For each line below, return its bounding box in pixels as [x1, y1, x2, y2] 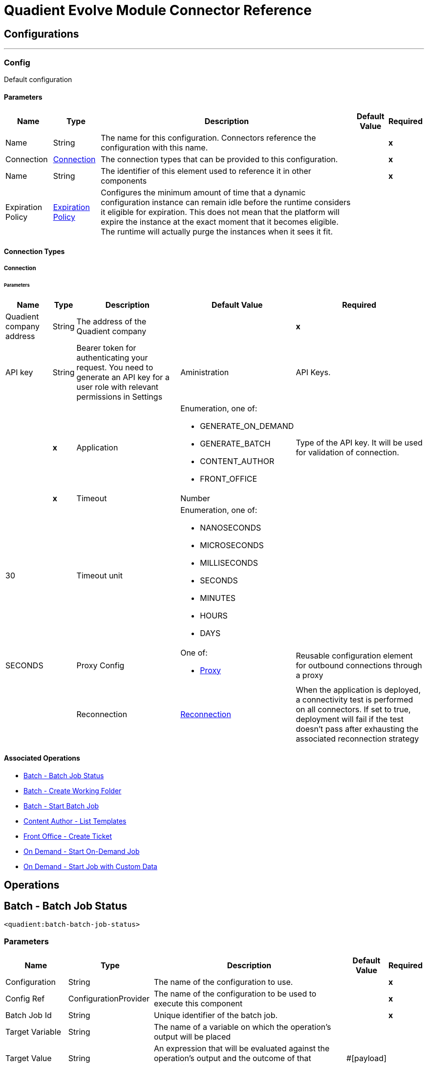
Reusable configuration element [296, 650, 413, 660]
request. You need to [76, 362, 153, 372]
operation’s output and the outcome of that [153, 1053, 311, 1064]
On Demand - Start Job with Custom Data [23, 862, 157, 871]
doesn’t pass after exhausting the [296, 724, 419, 734]
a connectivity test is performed [296, 694, 413, 704]
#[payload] [346, 1053, 386, 1064]
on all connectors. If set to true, [296, 704, 411, 714]
